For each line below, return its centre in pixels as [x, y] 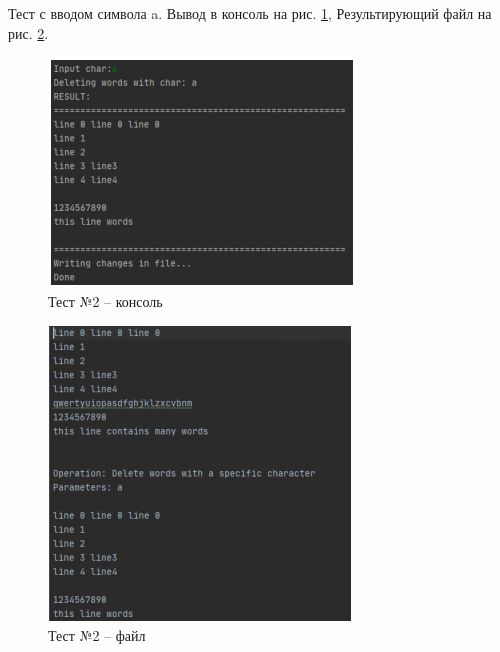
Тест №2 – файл [97, 634]
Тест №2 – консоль [105, 300]
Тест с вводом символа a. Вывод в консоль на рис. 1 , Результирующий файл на [250, 13]
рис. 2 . [28, 32]
